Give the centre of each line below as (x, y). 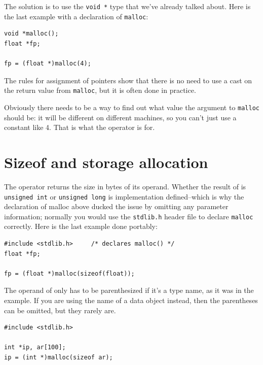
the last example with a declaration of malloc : (76, 16)
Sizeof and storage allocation (106, 162)
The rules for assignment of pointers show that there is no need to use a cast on (128, 80)
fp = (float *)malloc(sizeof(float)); (69, 273)
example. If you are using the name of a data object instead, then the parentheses (131, 300)
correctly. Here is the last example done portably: (81, 226)
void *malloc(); (31, 34)
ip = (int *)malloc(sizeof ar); (59, 357)
